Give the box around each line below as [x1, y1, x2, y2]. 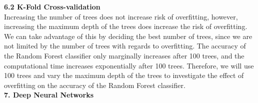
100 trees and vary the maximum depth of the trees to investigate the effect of [4, 70, 244, 80]
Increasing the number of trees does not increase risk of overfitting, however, [4, 11, 238, 21]
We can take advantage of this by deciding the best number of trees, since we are [4, 30, 252, 41]
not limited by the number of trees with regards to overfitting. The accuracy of [4, 40, 246, 51]
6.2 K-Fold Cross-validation [4, 1, 100, 11]
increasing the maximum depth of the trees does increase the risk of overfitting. [4, 21, 247, 31]
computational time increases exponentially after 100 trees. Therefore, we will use [4, 60, 254, 70]
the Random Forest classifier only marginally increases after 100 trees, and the [4, 50, 244, 60]
